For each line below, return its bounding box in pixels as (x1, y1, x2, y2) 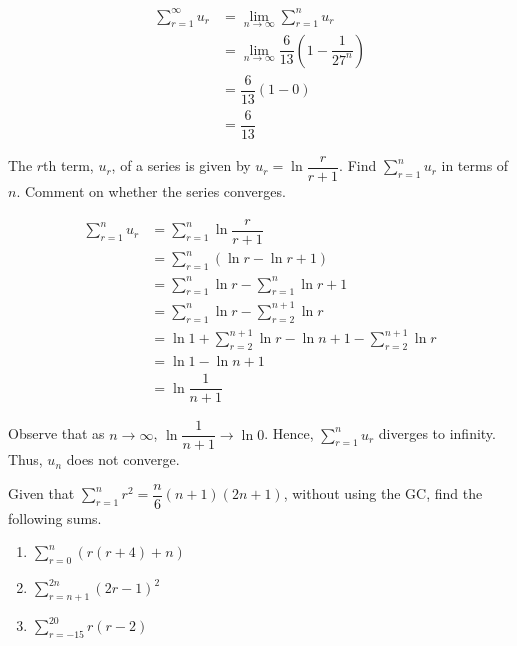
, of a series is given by (111, 155, 251, 176)
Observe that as (8, 423, 105, 444)
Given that (8, 483, 75, 504)
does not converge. (66, 449, 180, 470)
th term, (43, 155, 94, 176)
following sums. (8, 507, 102, 528)
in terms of (441, 155, 509, 176)
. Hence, (264, 423, 314, 444)
